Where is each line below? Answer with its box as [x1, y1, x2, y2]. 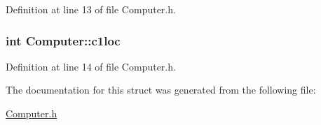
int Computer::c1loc [6, 31, 121, 49]
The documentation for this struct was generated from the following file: [6, 82, 316, 97]
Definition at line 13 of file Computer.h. [6, 2, 176, 16]
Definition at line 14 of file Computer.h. [6, 59, 176, 73]
